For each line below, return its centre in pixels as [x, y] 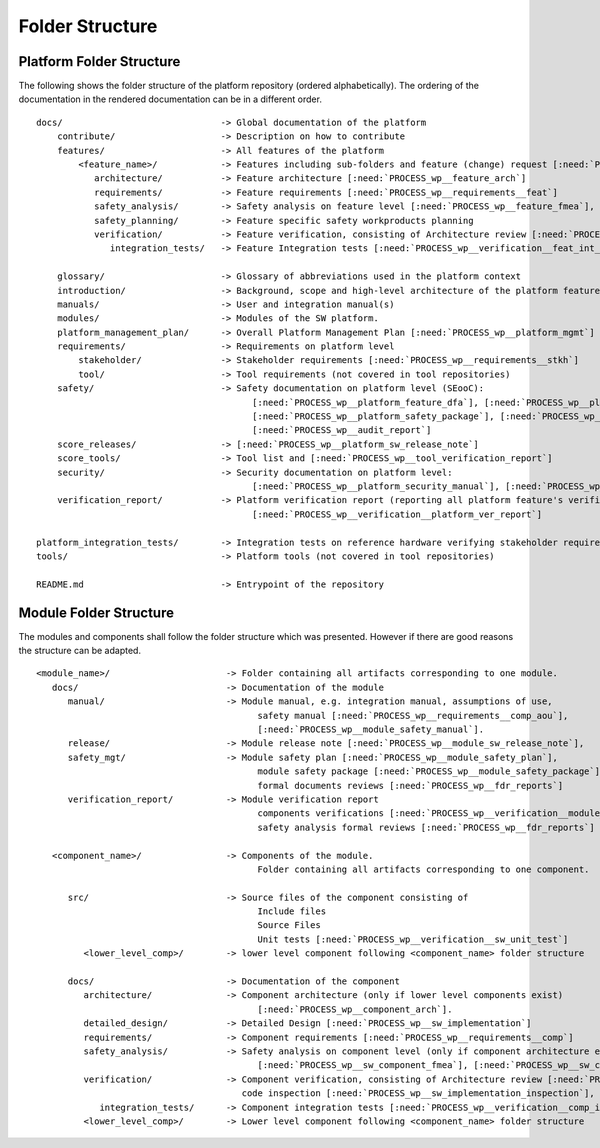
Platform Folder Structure [99, 61]
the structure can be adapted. [80, 651]
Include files [292, 911]
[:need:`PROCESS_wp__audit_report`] [341, 430]
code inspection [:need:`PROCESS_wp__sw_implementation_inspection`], [418, 1093]
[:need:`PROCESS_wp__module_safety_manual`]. [371, 729]
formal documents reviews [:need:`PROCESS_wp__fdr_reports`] [410, 785]
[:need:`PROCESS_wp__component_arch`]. [355, 1009]
